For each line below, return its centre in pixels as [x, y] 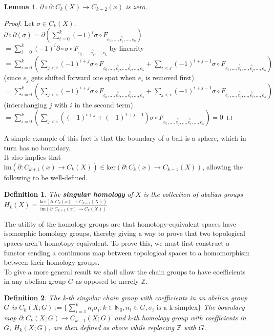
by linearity [127, 48]
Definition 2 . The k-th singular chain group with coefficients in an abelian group [126, 297]
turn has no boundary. [37, 147]
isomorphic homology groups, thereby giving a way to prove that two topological [125, 233]
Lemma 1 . [21, 6]
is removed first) [170, 77]
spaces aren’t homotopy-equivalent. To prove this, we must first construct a [117, 242]
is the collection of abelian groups [193, 194]
